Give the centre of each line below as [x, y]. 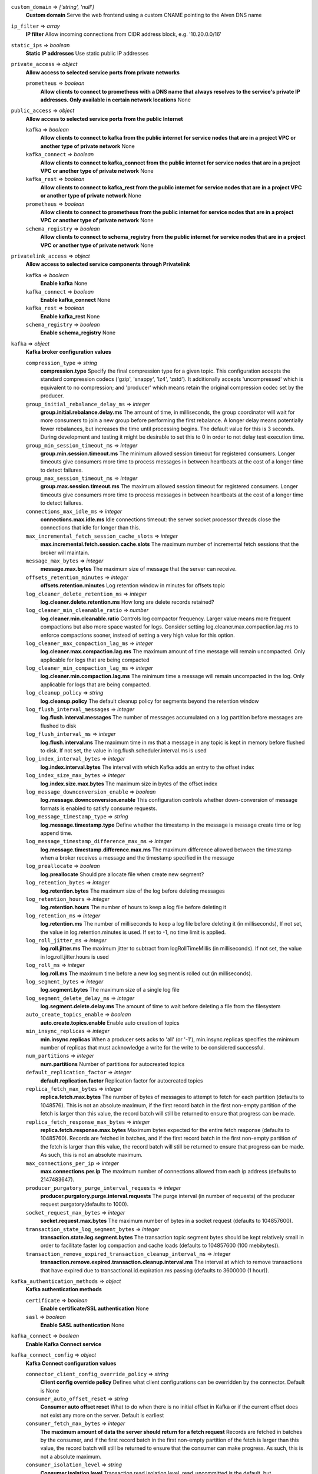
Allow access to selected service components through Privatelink [108, 264]
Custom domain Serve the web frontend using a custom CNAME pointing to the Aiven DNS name [144, 15]
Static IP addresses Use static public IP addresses [87, 53]
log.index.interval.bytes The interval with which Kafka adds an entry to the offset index [147, 767]
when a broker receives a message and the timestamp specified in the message [137, 858]
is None [50, 1390]
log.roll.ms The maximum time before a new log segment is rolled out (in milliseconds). [146, 973]
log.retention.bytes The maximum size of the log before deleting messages [132, 891]
